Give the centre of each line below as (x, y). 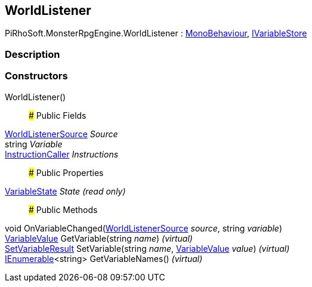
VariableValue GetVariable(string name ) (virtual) (99, 238)
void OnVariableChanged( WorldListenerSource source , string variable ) (144, 228)
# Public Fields (58, 115)
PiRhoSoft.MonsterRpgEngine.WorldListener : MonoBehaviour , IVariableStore (156, 33)
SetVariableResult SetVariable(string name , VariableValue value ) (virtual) (147, 248)
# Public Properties (66, 172)
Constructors (36, 76)
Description (33, 54)
